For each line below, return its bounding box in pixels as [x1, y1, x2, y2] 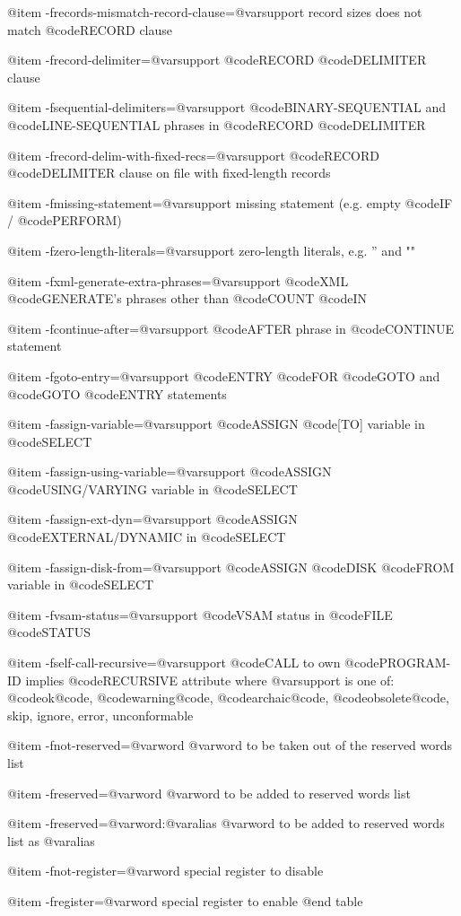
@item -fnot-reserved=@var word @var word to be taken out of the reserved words [7, 736, 453, 755]
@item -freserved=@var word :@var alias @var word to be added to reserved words [7, 814, 445, 833]
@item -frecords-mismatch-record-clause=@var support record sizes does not [7, 3, 422, 21]
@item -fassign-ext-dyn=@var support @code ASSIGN [7, 510, 298, 528]
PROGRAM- [378, 653, 451, 672]
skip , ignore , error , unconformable [7, 705, 194, 724]
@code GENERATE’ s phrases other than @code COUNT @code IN [7, 289, 367, 308]
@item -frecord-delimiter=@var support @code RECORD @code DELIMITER [7, 50, 427, 69]
